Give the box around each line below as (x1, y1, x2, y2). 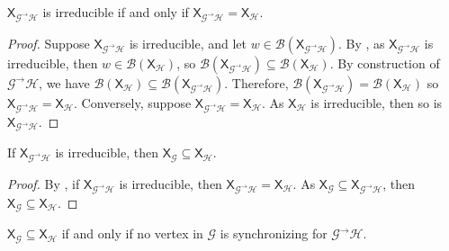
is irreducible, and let (129, 33, 247, 52)
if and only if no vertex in (61, 224, 203, 243)
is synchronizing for (220, 224, 328, 243)
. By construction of (329, 53, 440, 72)
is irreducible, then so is (310, 93, 443, 112)
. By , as (338, 33, 385, 52)
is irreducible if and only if (42, 3, 189, 21)
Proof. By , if (7, 175, 80, 193)
